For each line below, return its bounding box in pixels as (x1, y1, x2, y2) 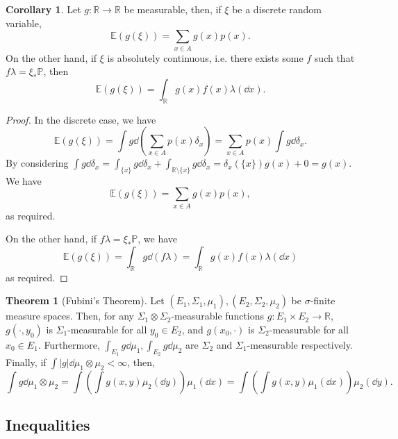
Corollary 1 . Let (6, 2, 81, 16)
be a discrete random (232, 2, 322, 16)
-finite (310, 293, 335, 308)
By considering (6, 156, 69, 170)
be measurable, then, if (124, 2, 222, 16)
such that (314, 50, 355, 65)
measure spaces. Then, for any (6, 308, 135, 323)
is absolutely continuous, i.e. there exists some (107, 50, 304, 65)
